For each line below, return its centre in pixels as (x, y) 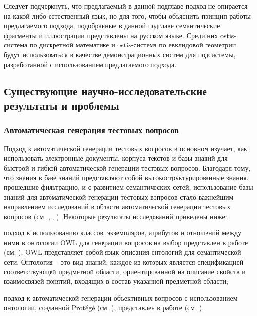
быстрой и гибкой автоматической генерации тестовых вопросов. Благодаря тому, (127, 167)
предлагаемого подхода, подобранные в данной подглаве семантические (112, 25)
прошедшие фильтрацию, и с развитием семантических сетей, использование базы (128, 187)
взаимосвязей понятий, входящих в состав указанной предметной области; (116, 281)
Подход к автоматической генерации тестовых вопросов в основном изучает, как (126, 148)
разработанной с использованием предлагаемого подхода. (90, 64)
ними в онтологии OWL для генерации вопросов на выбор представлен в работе (126, 242)
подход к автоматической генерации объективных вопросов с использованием (121, 297)
